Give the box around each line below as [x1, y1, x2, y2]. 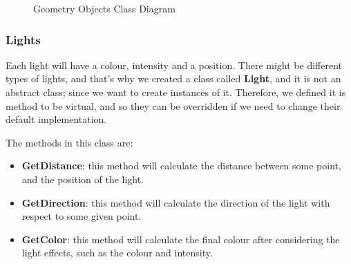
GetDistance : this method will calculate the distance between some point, [21, 158, 341, 173]
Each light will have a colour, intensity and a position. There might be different [6, 57, 342, 72]
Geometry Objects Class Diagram [33, 1, 175, 15]
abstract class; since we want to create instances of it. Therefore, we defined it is [6, 85, 346, 99]
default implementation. [6, 112, 107, 126]
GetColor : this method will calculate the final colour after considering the [21, 232, 340, 246]
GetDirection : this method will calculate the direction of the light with [21, 195, 330, 209]
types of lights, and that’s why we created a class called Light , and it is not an [6, 71, 341, 86]
